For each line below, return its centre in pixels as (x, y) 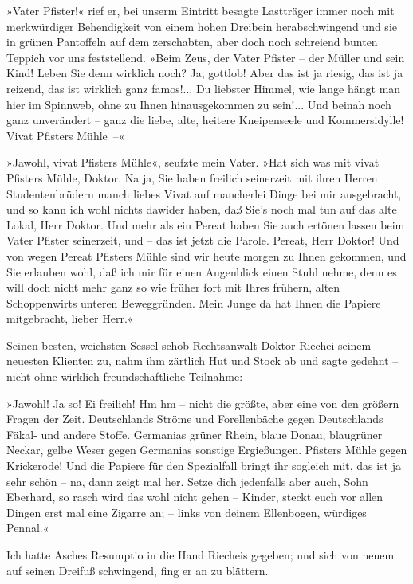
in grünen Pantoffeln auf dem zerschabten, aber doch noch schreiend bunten (192, 42)
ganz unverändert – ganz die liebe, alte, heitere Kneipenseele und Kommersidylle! (205, 120)
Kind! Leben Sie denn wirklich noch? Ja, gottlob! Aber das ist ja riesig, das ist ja (205, 73)
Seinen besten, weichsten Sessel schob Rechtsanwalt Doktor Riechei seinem (189, 345)
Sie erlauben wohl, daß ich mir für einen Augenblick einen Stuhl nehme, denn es (202, 271)
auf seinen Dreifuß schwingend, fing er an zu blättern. (138, 570)
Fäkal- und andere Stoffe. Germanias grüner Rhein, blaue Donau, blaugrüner (195, 434)
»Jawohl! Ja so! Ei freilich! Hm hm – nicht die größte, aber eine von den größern (203, 403)
